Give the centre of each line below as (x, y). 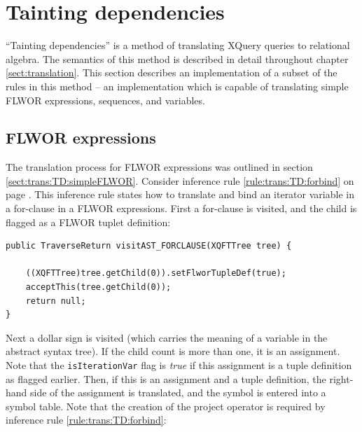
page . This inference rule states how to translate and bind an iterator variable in (180, 194)
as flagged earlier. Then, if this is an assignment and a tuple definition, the (166, 378)
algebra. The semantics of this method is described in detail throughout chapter (177, 58)
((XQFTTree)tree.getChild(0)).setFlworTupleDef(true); (156, 273)
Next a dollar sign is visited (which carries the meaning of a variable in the (167, 337)
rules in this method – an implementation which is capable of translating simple (177, 86)
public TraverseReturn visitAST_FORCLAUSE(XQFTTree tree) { (149, 246)
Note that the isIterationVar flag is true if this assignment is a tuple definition (179, 365)
